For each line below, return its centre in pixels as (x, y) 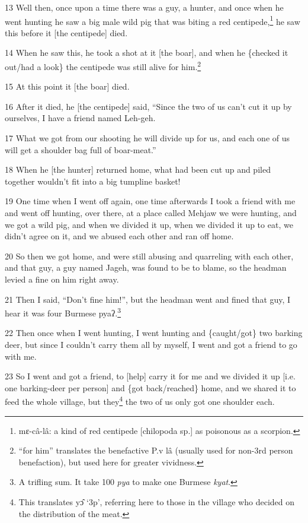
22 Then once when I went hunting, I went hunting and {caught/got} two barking (154, 333)
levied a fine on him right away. (62, 279)
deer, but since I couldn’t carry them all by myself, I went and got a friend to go (151, 345)
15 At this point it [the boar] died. (67, 86)
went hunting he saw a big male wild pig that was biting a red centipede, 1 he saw (153, 20)
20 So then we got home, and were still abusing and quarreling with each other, (149, 256)
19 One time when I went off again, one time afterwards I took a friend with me (150, 201)
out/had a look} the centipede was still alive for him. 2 (103, 66)
